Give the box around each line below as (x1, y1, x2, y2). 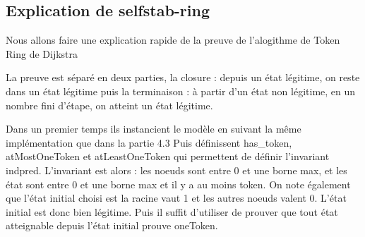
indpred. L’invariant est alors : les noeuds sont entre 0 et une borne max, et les (6, 162, 347, 177)
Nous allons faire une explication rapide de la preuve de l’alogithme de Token (6, 32, 340, 47)
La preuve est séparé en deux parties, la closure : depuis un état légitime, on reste (6, 70, 360, 85)
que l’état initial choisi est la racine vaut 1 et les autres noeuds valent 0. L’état (6, 190, 347, 205)
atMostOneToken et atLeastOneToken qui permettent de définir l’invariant (6, 149, 330, 164)
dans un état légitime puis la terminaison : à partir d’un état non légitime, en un (6, 83, 356, 98)
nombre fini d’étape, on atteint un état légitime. (6, 97, 213, 112)
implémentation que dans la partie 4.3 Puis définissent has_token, (6, 135, 292, 150)
